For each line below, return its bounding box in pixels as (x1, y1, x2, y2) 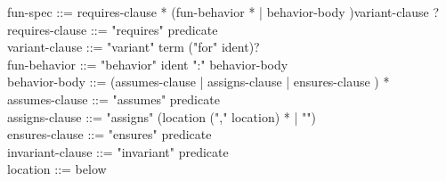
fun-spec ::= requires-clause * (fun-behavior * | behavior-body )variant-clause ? (7, 3, 440, 21)
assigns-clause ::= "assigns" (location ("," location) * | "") (7, 107, 316, 126)
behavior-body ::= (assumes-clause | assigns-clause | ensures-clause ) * (7, 72, 390, 91)
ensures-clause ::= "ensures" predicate (7, 125, 212, 144)
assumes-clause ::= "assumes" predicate (7, 89, 220, 108)
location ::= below (7, 160, 107, 178)
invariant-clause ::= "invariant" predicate (7, 142, 229, 160)
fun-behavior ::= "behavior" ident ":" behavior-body (7, 54, 288, 73)
